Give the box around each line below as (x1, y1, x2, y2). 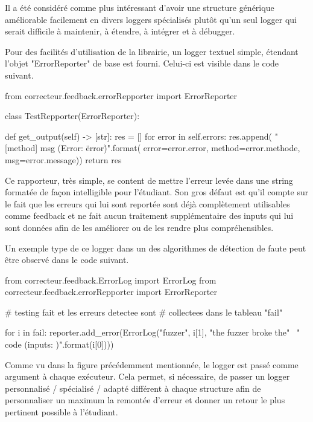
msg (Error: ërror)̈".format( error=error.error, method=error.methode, (40, 141, 300, 154)
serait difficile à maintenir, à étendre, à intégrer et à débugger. (5, 25, 235, 37)
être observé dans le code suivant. (5, 253, 129, 266)
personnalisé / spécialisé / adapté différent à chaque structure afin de (5, 381, 261, 394)
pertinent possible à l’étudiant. (5, 406, 118, 418)
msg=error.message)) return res (5, 153, 122, 166)
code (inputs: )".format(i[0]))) (5, 338, 114, 351)
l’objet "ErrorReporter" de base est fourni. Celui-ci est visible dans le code (5, 57, 279, 70)
